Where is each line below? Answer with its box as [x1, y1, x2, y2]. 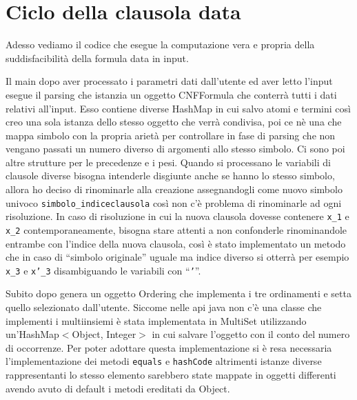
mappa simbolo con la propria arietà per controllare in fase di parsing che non [6, 128, 336, 142]
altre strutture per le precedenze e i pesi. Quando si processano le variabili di [6, 154, 331, 169]
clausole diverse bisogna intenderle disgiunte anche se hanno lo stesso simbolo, [6, 168, 335, 183]
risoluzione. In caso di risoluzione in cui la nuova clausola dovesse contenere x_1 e [6, 209, 349, 223]
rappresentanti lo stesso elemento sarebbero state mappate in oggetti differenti [6, 368, 336, 382]
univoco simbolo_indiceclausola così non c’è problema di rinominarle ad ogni [6, 195, 342, 210]
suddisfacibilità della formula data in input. [6, 50, 189, 65]
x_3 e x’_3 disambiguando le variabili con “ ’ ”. [6, 263, 201, 277]
